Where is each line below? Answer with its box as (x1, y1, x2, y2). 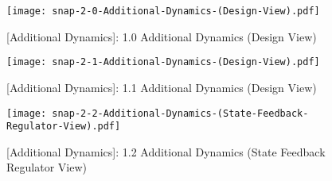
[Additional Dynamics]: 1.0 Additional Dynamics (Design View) (6, 28, 317, 44)
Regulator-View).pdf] (6, 121, 121, 133)
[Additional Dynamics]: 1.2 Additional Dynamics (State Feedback (6, 143, 326, 160)
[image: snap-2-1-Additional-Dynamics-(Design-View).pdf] (6, 56, 320, 68)
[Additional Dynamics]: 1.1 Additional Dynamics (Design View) (6, 79, 317, 95)
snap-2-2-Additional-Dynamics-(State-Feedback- (52, 107, 309, 119)
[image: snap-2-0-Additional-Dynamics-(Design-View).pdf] (6, 6, 320, 17)
